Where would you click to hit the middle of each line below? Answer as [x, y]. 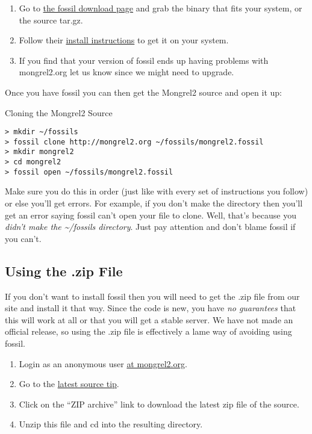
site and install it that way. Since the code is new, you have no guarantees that [151, 308]
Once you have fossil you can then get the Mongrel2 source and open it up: [143, 92]
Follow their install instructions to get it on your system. [124, 40]
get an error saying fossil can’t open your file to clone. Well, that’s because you [151, 215]
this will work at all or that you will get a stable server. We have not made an [149, 319]
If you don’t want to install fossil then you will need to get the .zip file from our [152, 296]
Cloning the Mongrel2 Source [59, 112]
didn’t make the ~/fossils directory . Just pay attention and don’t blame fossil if [150, 227]
